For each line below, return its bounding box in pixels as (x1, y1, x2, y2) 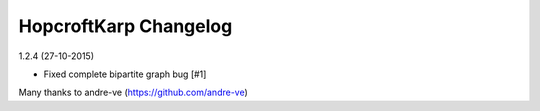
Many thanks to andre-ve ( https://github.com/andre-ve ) (18, 86, 249, 99)
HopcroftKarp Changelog (18, 15, 233, 37)
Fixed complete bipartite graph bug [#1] (43, 68, 207, 80)
